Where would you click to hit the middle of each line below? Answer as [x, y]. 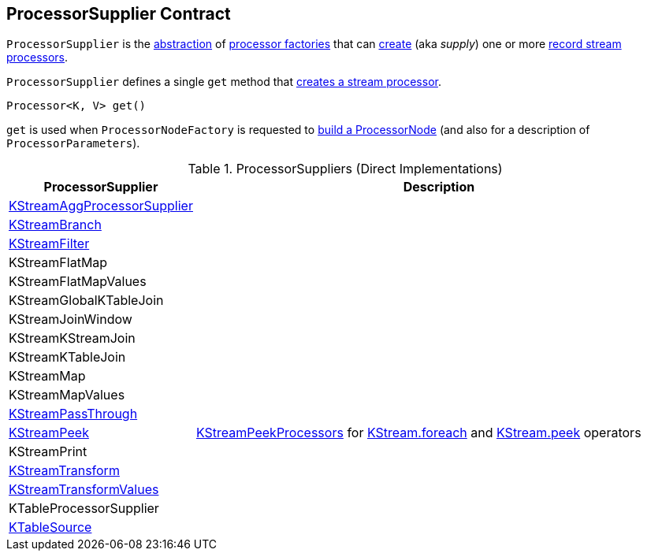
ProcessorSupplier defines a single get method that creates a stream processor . [224, 82]
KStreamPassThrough [73, 414]
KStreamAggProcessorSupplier [101, 206]
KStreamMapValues [67, 395]
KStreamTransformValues [84, 490]
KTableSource [50, 527]
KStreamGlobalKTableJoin [86, 301]
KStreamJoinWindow [71, 319]
